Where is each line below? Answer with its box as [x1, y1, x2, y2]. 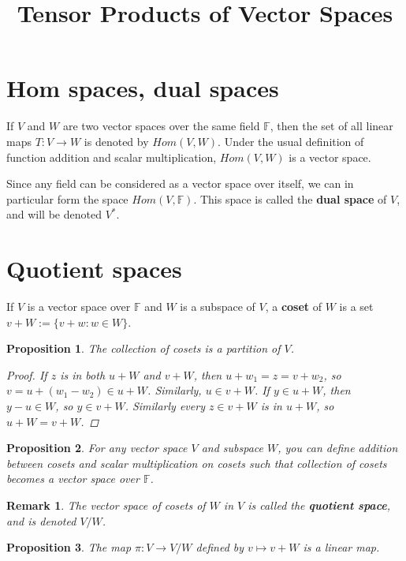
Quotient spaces [6, 252, 182, 285]
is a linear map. [303, 539, 380, 555]
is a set [339, 298, 374, 314]
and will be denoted [6, 206, 102, 223]
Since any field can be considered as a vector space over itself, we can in [6, 175, 354, 192]
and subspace [201, 439, 264, 456]
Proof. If [6, 366, 47, 383]
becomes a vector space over [6, 470, 140, 487]
